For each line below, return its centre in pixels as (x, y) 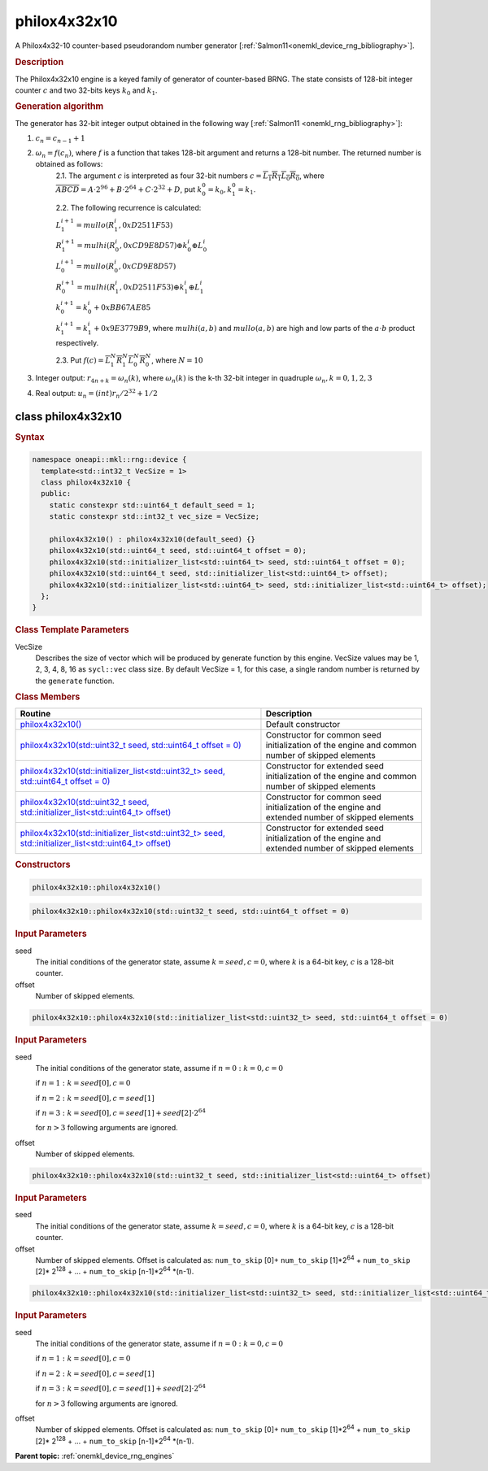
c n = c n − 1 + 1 (60, 139)
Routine (35, 714)
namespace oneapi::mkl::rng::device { (109, 460)
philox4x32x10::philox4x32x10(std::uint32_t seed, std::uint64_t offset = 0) (191, 912)
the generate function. (75, 681)
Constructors (43, 864)
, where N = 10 (177, 360)
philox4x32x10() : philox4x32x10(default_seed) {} (152, 539)
